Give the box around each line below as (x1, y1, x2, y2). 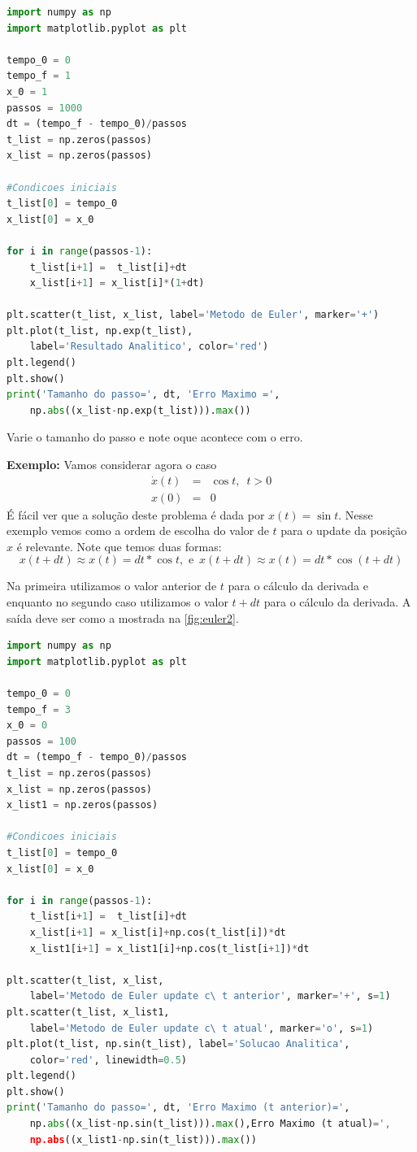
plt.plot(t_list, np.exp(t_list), (7, 324, 193, 337)
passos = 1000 (7, 102, 83, 114)
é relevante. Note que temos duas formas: (16, 537, 222, 554)
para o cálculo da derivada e (228, 577, 368, 594)
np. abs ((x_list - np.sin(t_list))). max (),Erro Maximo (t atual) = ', (29, 1118, 391, 1130)
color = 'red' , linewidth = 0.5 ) (29, 1054, 187, 1066)
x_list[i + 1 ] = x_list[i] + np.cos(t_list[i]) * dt (29, 926, 286, 938)
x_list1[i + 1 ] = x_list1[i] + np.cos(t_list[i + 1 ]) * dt (29, 942, 310, 954)
